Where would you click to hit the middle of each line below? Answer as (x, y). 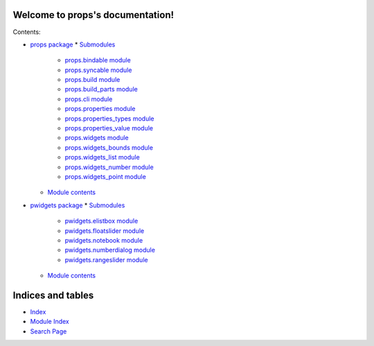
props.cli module (89, 99)
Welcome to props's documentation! (93, 15)
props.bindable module (98, 60)
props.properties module (100, 109)
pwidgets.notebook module (104, 240)
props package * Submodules (73, 44)
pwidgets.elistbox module (101, 221)
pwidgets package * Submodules (78, 205)
